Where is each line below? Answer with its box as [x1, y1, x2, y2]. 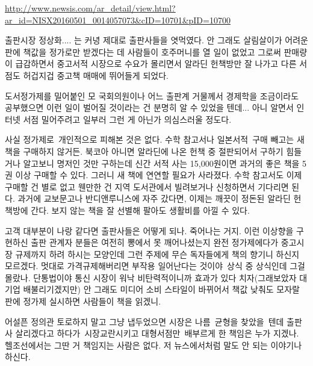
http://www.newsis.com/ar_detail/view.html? [5, 2, 176, 14]
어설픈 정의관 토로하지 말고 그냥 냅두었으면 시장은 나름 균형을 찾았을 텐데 [5, 315, 284, 327]
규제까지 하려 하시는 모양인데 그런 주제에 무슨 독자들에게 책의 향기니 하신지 [15, 247, 300, 260]
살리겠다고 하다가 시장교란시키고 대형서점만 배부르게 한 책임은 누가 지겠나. [15, 327, 299, 340]
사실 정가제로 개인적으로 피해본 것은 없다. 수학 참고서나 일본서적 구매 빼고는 [5, 133, 294, 146]
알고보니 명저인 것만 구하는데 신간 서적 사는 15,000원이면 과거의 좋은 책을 [23, 157, 300, 169]
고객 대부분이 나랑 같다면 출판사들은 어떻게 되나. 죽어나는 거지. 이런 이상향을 [5, 224, 294, 237]
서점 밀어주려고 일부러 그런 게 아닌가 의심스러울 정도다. [23, 113, 232, 125]
